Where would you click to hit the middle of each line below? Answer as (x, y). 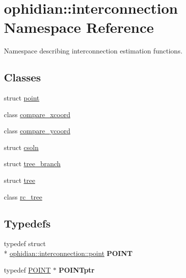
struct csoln (21, 147)
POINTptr (77, 269)
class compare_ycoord (37, 131)
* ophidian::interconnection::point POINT (68, 253)
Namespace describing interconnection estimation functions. (93, 51)
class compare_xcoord (37, 114)
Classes (22, 77)
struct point (22, 98)
